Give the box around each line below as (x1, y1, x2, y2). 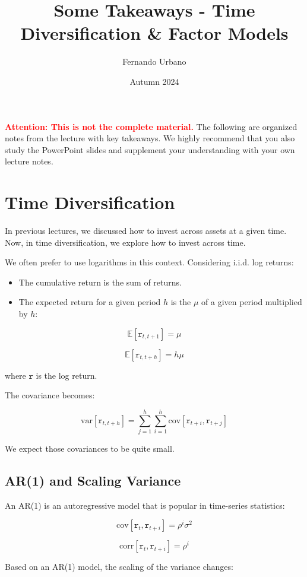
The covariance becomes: (5, 389, 95, 401)
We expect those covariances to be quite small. (5, 442, 175, 454)
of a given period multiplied (201, 296, 302, 308)
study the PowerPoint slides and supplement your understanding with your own (5, 143, 295, 156)
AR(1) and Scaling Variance (5, 471, 181, 489)
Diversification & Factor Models (20, 21, 289, 45)
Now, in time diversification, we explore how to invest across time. (5, 236, 246, 248)
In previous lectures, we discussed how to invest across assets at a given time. (5, 224, 287, 236)
